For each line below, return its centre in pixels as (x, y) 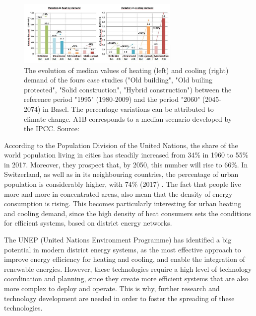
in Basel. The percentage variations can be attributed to (128, 109)
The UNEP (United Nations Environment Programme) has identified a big (118, 240)
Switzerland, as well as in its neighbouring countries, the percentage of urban (121, 174)
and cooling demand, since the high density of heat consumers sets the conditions (128, 213)
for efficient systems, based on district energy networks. (88, 223)
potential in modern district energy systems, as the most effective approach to (123, 249)
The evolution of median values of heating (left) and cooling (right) (126, 70)
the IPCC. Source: (52, 128)
